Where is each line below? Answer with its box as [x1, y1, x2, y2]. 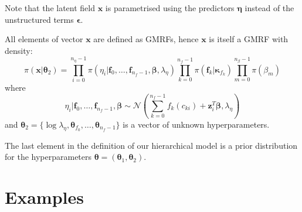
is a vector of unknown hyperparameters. [123, 118, 270, 130]
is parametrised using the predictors [105, 2, 235, 13]
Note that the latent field [5, 2, 95, 13]
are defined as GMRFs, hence [93, 33, 199, 45]
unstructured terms [5, 13, 74, 25]
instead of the [245, 2, 294, 13]
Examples [5, 185, 84, 209]
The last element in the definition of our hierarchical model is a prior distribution [5, 139, 298, 151]
